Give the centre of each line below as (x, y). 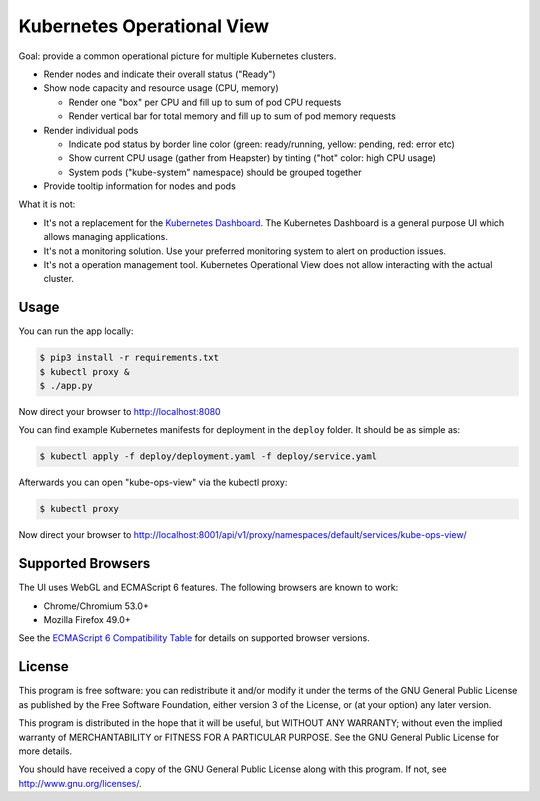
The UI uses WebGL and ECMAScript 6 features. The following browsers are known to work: (208, 587)
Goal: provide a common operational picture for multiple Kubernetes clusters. (177, 56)
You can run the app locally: (76, 331)
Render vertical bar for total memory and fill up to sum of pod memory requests (232, 116)
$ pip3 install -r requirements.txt (129, 358)
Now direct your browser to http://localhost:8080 (119, 412)
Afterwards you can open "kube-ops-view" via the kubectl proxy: (153, 482)
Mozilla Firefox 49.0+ (87, 620)
